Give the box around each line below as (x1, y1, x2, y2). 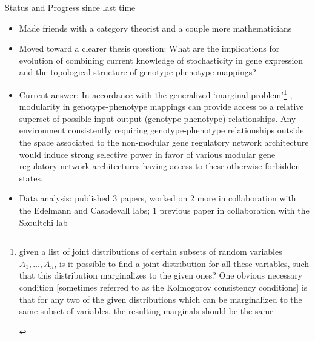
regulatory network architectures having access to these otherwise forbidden (19, 160, 300, 172)
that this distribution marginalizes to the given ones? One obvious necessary (19, 269, 303, 282)
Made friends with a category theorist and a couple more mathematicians (19, 21, 292, 34)
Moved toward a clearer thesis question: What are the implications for (19, 42, 280, 55)
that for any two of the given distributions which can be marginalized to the (19, 292, 302, 305)
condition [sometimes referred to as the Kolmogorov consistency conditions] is (19, 280, 308, 293)
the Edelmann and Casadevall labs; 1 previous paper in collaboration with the (19, 203, 310, 216)
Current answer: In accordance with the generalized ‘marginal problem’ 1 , (19, 86, 293, 101)
